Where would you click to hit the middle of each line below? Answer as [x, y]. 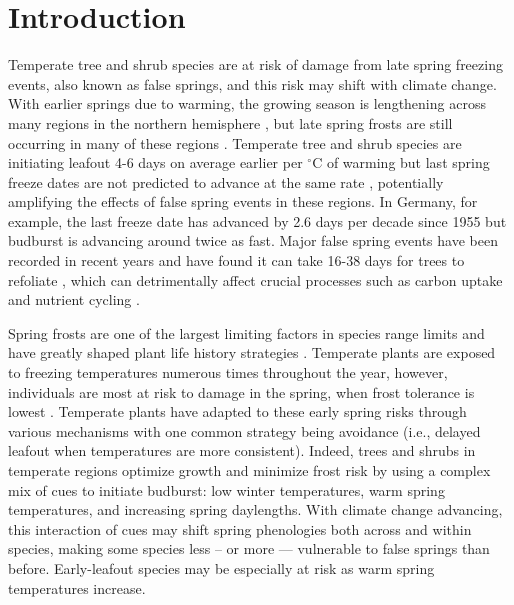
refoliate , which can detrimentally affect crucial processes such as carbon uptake [255, 279]
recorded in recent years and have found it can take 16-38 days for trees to [236, 260]
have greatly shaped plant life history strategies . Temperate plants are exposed [252, 352]
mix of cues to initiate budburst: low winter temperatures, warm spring [226, 489]
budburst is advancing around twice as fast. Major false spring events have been [253, 240]
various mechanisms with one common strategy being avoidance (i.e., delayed [244, 430]
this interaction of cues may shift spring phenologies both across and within [240, 528]
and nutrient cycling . [74, 299]
